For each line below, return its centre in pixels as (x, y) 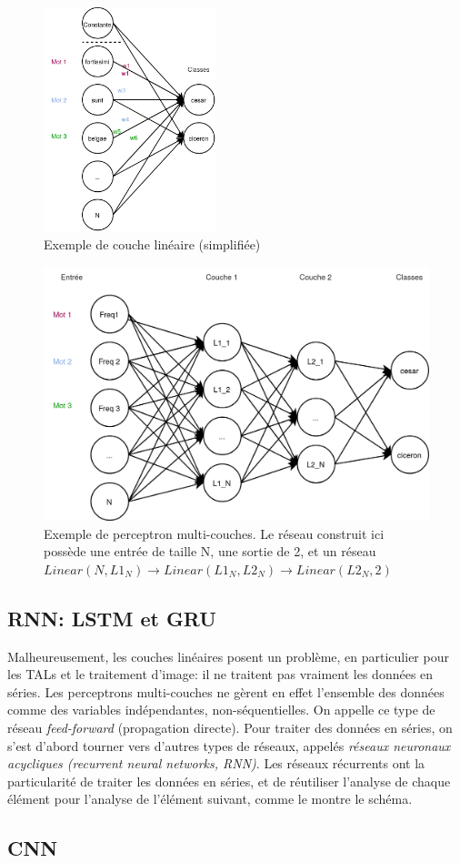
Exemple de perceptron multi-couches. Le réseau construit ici (214, 533)
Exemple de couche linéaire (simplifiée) (152, 244)
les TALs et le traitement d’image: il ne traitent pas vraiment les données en (220, 674)
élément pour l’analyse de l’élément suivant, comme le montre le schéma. (210, 799)
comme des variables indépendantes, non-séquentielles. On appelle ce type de (221, 710)
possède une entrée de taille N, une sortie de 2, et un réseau (210, 551)
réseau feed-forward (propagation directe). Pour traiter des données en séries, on (230, 727)
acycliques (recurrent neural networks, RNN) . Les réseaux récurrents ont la (216, 763)
